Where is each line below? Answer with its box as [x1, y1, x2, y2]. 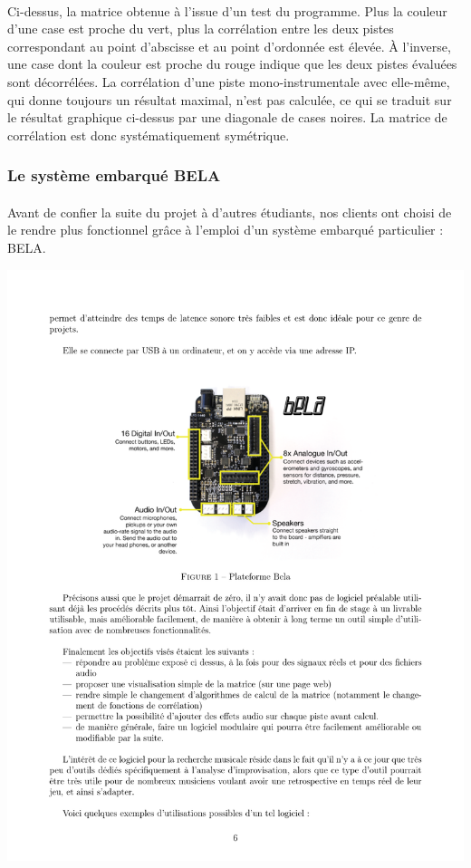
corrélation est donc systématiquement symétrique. [7, 125, 290, 144]
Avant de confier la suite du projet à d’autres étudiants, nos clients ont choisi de [7, 202, 452, 221]
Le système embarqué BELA [7, 164, 221, 187]
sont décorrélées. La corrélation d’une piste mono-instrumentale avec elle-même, [7, 72, 450, 91]
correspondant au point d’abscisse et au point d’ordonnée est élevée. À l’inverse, [7, 36, 451, 55]
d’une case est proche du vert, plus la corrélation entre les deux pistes [7, 19, 394, 38]
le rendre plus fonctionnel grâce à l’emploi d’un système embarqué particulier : [7, 220, 444, 239]
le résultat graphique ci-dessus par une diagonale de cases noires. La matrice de [7, 108, 447, 127]
